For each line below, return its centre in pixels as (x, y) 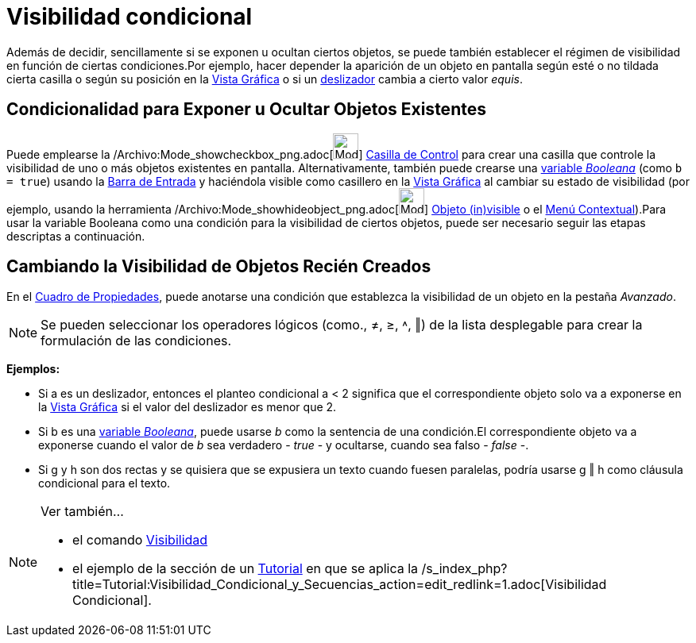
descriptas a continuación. (76, 236)
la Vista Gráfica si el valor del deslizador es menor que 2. (188, 407)
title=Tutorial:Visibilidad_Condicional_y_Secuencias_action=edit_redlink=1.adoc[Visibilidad (340, 585)
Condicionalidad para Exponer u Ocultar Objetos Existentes (246, 110)
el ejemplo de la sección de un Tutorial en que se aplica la (246, 569)
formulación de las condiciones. (136, 341)
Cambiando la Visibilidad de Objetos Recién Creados (219, 267)
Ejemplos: (33, 369)
